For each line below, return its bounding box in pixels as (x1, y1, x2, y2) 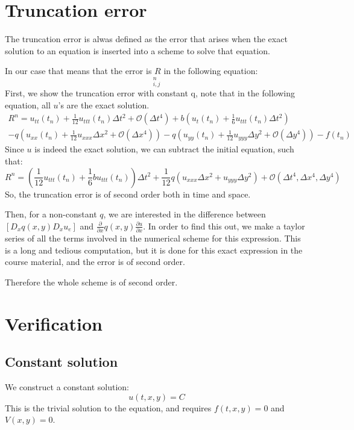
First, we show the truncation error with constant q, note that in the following (5, 87, 295, 99)
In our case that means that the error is (5, 64, 152, 77)
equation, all (5, 98, 51, 111)
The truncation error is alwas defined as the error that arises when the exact (5, 33, 288, 45)
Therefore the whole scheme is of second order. (5, 275, 178, 288)
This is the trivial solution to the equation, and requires (5, 401, 212, 414)
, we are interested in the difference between (103, 208, 266, 220)
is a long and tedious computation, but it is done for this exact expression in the (5, 243, 303, 256)
